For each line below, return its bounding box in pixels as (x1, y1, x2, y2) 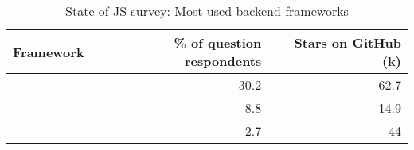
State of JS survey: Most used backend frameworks (65, 2, 349, 20)
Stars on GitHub (294, 33, 401, 52)
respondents (185, 52, 262, 70)
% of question (174, 33, 262, 52)
